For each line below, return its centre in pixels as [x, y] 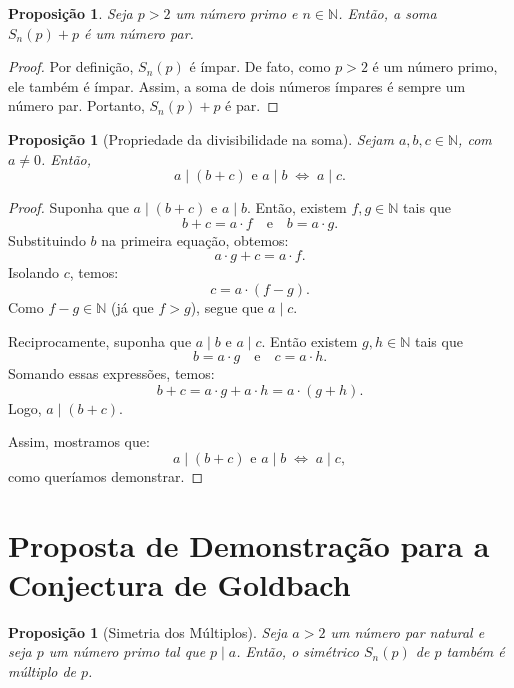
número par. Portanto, [76, 105]
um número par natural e [407, 631]
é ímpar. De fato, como [260, 66]
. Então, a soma [387, 13]
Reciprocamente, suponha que [100, 340]
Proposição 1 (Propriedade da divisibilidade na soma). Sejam [201, 138]
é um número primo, [435, 66]
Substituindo [47, 239]
